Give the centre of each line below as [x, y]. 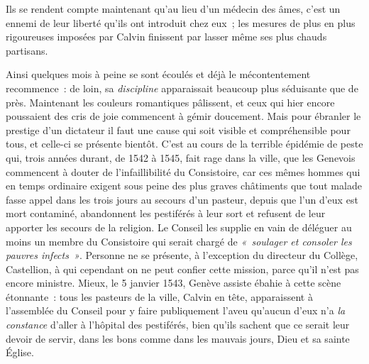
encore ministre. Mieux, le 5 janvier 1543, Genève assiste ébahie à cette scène [174, 283]
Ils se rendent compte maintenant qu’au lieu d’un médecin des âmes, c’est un [173, 9]
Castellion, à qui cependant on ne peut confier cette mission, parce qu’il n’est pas [182, 269]
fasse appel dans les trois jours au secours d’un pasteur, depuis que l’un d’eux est [182, 199]
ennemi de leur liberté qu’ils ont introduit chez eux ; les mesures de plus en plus [181, 22]
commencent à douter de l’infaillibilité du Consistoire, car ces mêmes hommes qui [183, 171]
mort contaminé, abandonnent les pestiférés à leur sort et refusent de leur [166, 213]
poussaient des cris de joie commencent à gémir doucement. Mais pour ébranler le [183, 116]
